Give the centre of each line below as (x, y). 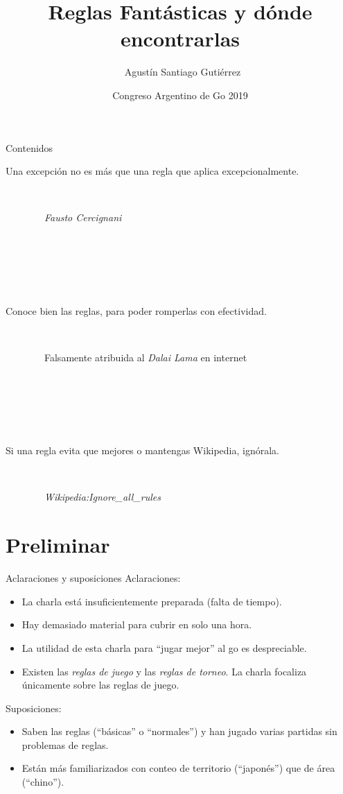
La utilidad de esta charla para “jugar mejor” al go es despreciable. (164, 647)
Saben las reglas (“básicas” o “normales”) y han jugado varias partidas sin (179, 731)
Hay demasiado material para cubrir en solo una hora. (137, 624)
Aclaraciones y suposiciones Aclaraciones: (93, 578)
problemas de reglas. (65, 744)
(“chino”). (43, 782)
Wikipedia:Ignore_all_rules (103, 497)
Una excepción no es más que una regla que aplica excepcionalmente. (152, 171)
